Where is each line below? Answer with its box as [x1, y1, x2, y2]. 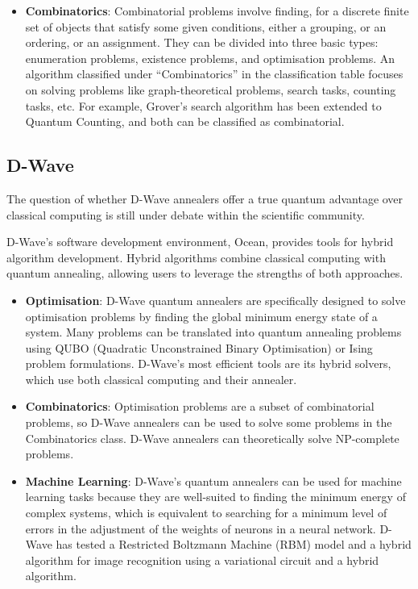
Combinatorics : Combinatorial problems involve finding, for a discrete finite [25, 2, 409, 19]
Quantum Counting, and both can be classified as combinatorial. [25, 113, 345, 130]
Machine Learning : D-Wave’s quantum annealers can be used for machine [25, 472, 402, 489]
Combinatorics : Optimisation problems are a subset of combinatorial [25, 398, 375, 415]
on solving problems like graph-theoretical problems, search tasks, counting [25, 81, 396, 98]
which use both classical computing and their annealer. [25, 370, 297, 387]
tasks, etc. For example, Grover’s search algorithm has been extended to [25, 97, 382, 114]
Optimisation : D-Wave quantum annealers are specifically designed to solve [25, 291, 406, 308]
